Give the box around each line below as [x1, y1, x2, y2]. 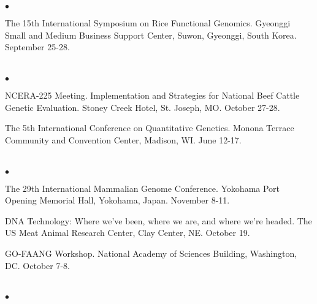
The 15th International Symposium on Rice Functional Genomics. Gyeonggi [5, 17, 291, 29]
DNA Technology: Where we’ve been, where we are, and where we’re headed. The [5, 214, 312, 227]
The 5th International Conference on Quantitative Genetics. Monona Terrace [5, 121, 294, 134]
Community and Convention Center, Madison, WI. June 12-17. [5, 133, 242, 146]
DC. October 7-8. [5, 259, 71, 272]
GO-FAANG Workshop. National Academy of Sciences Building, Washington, [5, 246, 297, 259]
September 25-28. [5, 40, 70, 53]
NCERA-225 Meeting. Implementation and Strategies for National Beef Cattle [5, 88, 300, 101]
